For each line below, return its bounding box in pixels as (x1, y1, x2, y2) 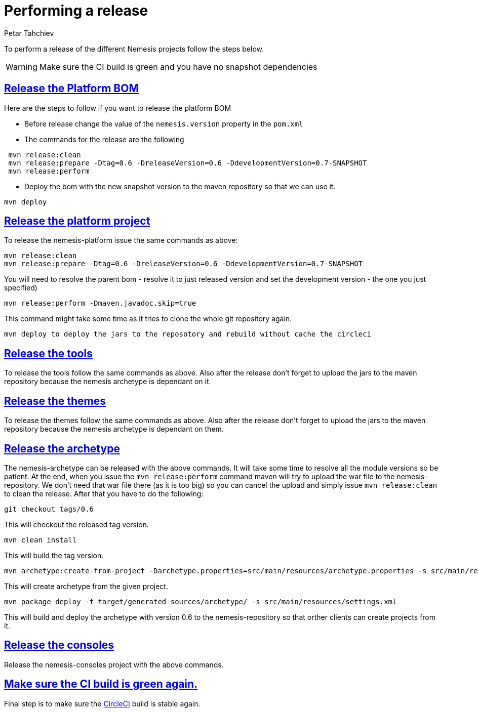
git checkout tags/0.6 (4, 505, 94, 513)
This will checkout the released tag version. (4, 520, 149, 529)
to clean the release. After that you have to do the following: (4, 489, 204, 498)
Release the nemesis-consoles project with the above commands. (4, 660, 224, 669)
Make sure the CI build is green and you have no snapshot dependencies (39, 61, 317, 72)
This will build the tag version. (4, 551, 104, 560)
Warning (6, 61, 37, 72)
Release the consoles (4, 639, 114, 652)
